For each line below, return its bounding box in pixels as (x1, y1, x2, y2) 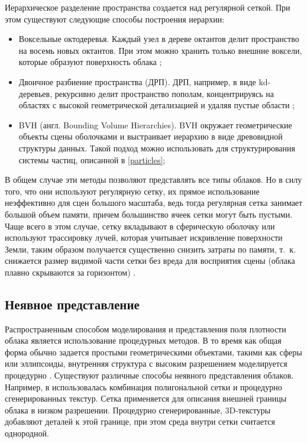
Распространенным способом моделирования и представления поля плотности (5, 322, 286, 335)
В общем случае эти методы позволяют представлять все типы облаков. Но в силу (5, 173, 302, 186)
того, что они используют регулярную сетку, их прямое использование (5, 185, 260, 197)
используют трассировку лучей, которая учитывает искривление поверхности (5, 231, 283, 244)
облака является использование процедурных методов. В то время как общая (5, 334, 282, 347)
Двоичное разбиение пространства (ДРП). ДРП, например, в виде (18, 75, 256, 88)
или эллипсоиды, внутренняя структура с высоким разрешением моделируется (5, 357, 287, 370)
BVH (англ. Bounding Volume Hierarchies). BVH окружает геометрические (18, 118, 292, 131)
